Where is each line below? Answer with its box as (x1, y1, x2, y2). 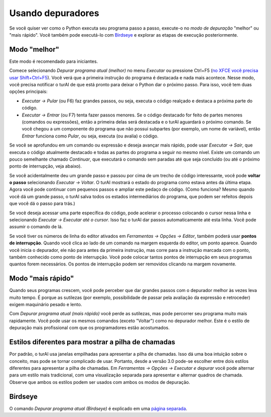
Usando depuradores (9, 8, 99, 19)
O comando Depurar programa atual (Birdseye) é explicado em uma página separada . (9, 405, 188, 411)
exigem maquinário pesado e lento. (9, 302, 82, 308)
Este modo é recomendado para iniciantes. (9, 58, 98, 64)
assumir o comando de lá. (9, 224, 63, 230)
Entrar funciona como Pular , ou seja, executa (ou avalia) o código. (22, 133, 159, 139)
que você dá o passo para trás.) (9, 201, 75, 207)
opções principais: (9, 88, 48, 95)
